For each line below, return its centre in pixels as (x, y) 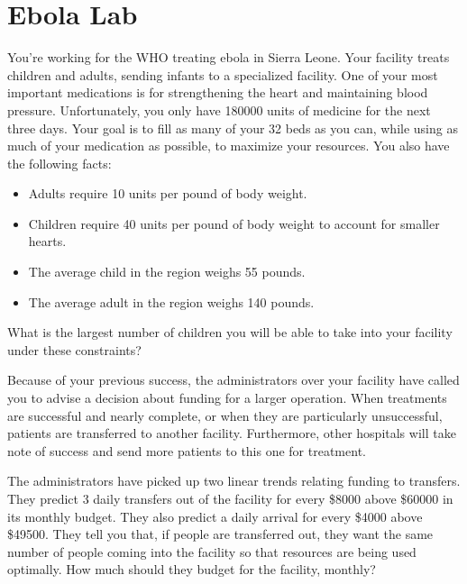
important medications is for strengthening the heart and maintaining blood (218, 92)
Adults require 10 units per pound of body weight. (168, 193)
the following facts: (60, 163)
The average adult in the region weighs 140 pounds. (171, 301)
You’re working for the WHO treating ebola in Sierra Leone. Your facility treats (229, 57)
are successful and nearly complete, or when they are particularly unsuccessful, (225, 415)
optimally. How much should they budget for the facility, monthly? (192, 569)
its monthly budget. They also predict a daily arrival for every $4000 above (215, 516)
